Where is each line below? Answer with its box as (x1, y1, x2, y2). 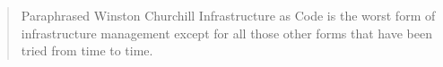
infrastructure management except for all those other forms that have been (21, 23, 432, 42)
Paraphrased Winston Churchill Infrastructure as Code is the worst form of (21, 6, 436, 24)
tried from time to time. (21, 41, 153, 60)
